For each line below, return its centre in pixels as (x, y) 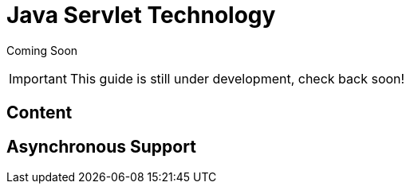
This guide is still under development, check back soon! (237, 78)
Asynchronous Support (101, 146)
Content (39, 113)
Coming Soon (42, 50)
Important (38, 78)
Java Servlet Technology (141, 15)
